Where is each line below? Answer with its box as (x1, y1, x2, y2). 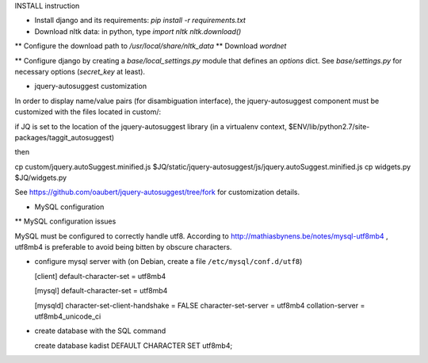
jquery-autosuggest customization (34, 82, 147, 91)
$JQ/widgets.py (14, 173, 67, 182)
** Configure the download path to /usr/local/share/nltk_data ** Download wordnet (14, 41, 287, 51)
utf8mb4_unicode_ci (34, 311, 101, 321)
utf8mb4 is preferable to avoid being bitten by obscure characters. (14, 243, 232, 252)
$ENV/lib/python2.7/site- (288, 121, 370, 131)
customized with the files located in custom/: (14, 107, 162, 117)
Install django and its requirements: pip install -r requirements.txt (34, 16, 246, 25)
